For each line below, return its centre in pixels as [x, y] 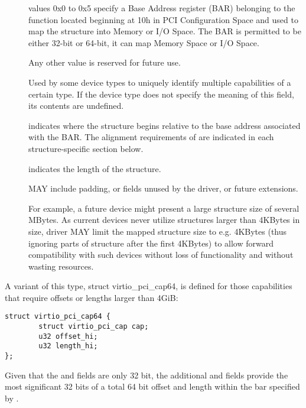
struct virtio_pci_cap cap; [94, 327]
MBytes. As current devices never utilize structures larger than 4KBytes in [164, 220]
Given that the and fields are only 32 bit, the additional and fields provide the [147, 375]
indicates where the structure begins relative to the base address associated [165, 125]
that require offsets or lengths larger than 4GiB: [92, 297]
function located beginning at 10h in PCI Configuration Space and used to [163, 19]
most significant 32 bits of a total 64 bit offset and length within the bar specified [152, 386]
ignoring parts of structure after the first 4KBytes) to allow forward [151, 243]
